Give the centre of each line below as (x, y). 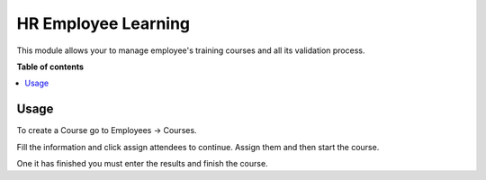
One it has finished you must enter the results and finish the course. (143, 164)
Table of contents (50, 67)
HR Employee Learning (103, 23)
